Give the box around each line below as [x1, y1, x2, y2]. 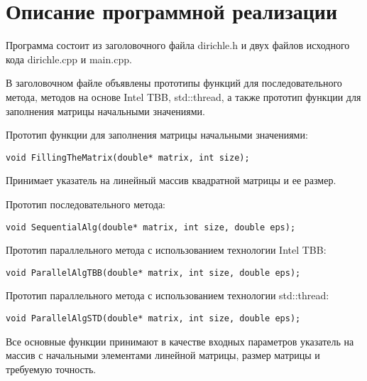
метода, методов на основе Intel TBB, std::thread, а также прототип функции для [6, 89, 361, 104]
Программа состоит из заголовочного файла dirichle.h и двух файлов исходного [6, 38, 350, 53]
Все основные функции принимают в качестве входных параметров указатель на [6, 333, 354, 348]
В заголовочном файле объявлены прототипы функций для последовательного [6, 75, 342, 90]
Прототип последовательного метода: [6, 196, 165, 211]
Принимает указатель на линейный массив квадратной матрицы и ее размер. [6, 173, 336, 188]
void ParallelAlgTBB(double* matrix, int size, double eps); [6, 267, 301, 278]
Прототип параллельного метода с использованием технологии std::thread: [6, 288, 329, 303]
